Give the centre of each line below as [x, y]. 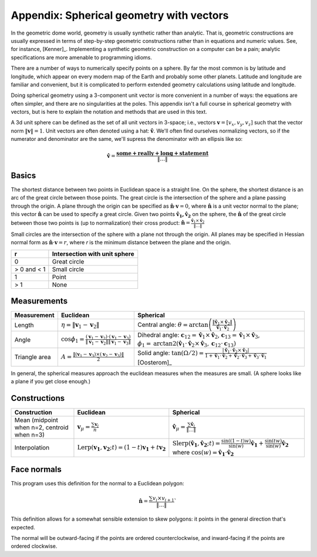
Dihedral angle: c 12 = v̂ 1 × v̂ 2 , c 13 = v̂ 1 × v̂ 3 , [199, 336]
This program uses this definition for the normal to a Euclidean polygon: [97, 484]
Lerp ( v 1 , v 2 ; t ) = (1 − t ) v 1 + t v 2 [122, 448]
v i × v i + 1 [163, 499]
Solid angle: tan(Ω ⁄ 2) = [171, 353]
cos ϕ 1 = [73, 340]
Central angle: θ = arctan [173, 325]
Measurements [39, 301]
